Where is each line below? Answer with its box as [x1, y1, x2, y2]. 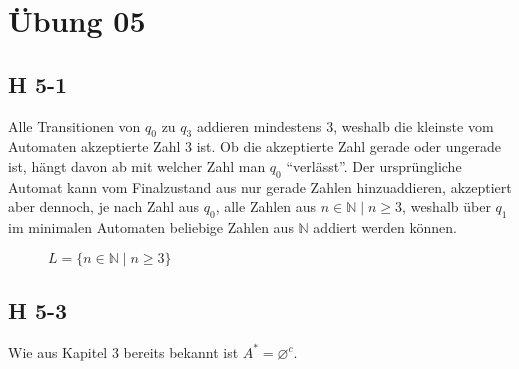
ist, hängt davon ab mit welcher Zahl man [8, 155, 266, 176]
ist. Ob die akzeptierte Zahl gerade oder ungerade [196, 136, 501, 157]
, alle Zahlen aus [215, 196, 317, 217]
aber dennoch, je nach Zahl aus [8, 196, 200, 217]
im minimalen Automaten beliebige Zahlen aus [8, 217, 294, 238]
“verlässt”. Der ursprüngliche [286, 155, 462, 176]
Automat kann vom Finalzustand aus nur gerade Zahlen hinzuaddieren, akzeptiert [8, 176, 512, 197]
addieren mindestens [196, 115, 322, 136]
